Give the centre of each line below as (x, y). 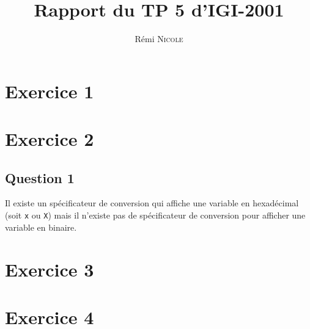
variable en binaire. (41, 227)
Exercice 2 (50, 139)
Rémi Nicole (159, 39)
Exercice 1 (50, 91)
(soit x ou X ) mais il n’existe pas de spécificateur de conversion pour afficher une (155, 215)
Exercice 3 (50, 269)
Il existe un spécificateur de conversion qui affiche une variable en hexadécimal (152, 203)
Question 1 (40, 177)
